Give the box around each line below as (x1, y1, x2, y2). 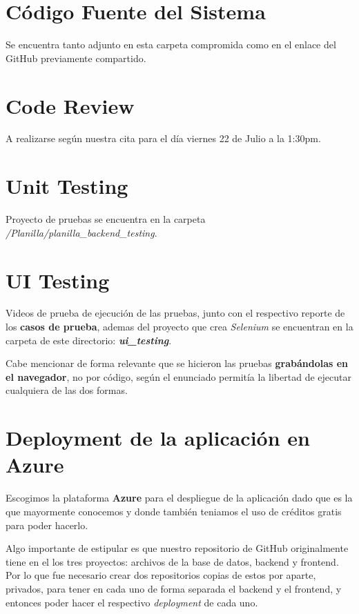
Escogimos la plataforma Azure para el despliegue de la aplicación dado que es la (6, 491, 353, 505)
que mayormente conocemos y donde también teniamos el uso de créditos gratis (6, 504, 342, 518)
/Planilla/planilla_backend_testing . (6, 225, 157, 239)
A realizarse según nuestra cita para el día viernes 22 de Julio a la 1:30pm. (6, 131, 321, 146)
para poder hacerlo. (6, 517, 88, 532)
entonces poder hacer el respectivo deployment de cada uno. (6, 595, 258, 609)
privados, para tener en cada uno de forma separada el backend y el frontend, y (6, 581, 342, 595)
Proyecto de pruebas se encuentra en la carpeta (6, 212, 206, 226)
